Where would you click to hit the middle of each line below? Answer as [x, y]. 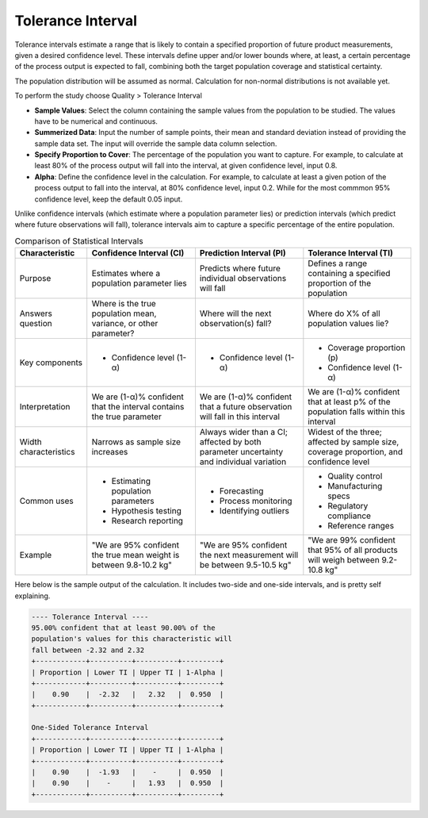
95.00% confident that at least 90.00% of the [123, 628]
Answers [36, 313]
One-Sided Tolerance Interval [90, 728]
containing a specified [349, 274]
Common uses [47, 501]
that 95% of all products [353, 550]
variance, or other [125, 324]
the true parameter [126, 417]
